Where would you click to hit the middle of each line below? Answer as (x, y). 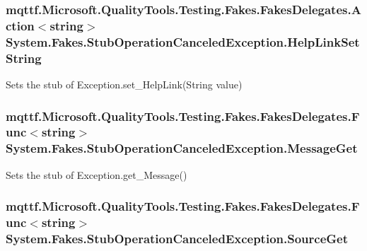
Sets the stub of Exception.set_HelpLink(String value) (124, 84)
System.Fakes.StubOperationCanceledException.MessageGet (182, 148)
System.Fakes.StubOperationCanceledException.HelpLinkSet (183, 41)
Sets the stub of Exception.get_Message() (97, 174)
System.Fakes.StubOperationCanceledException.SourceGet (177, 238)
